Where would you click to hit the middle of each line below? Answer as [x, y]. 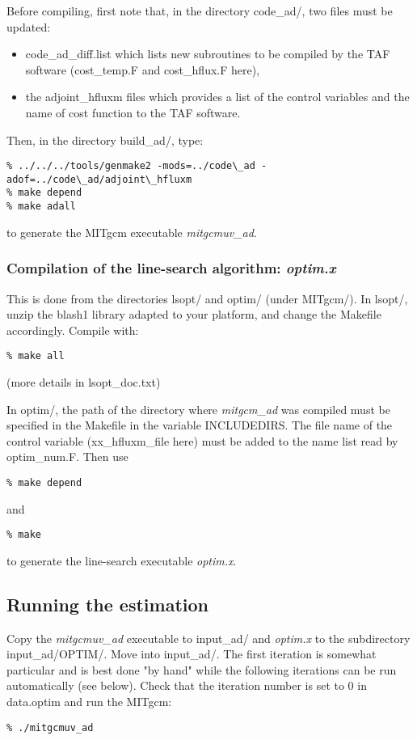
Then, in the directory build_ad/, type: [105, 140]
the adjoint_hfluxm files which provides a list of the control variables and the [217, 97]
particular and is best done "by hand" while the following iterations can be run [202, 669]
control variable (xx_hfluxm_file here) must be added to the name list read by [202, 440]
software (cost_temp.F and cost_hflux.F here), [143, 69]
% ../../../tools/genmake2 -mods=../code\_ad [131, 166]
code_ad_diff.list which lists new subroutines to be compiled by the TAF [208, 54]
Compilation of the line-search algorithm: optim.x [171, 268]
